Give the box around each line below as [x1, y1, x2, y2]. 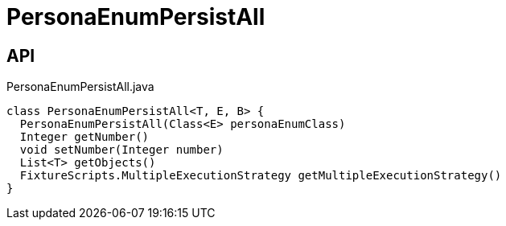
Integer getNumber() [19, 130, 150, 144]
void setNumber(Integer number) [19, 143, 224, 157]
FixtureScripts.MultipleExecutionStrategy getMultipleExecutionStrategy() [19, 169, 502, 183]
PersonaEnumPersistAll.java [6, 80, 154, 94]
